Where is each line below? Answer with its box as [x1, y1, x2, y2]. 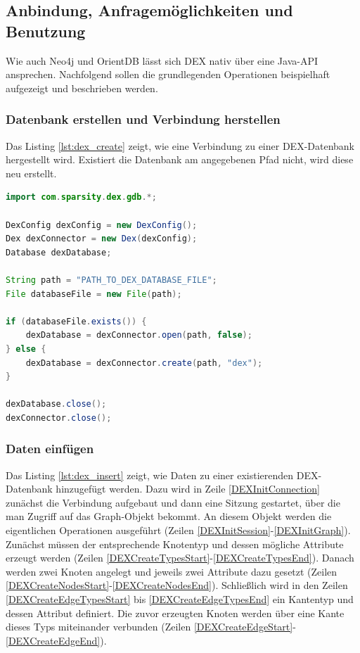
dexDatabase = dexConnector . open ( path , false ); [25, 330, 252, 341]
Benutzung [6, 20, 86, 42]
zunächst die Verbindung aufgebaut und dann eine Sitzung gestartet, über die [6, 495, 340, 509]
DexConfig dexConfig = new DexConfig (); [6, 220, 198, 230]
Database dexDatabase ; [6, 247, 112, 258]
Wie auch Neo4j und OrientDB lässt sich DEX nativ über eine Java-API [6, 53, 319, 68]
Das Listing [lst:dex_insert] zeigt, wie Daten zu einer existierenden [6, 467, 294, 482]
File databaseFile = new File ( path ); [6, 289, 182, 299]
